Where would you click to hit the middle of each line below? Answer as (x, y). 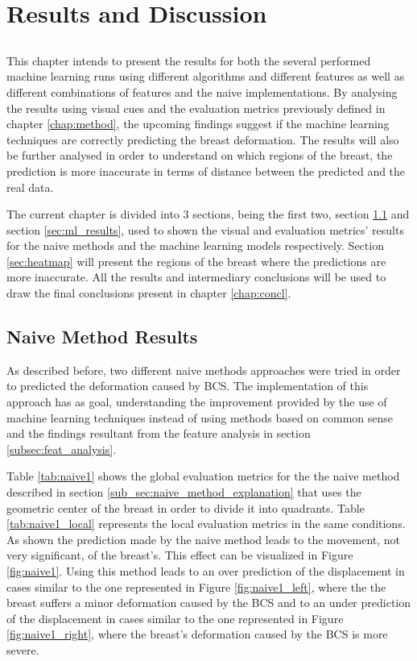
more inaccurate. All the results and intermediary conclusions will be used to (196, 277)
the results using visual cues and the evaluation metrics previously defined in (196, 108)
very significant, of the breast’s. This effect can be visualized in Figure (180, 555)
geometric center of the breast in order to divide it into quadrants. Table (186, 507)
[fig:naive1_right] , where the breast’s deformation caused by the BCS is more (197, 634)
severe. (23, 649)
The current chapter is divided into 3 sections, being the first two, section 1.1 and (208, 214)
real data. (30, 187)
